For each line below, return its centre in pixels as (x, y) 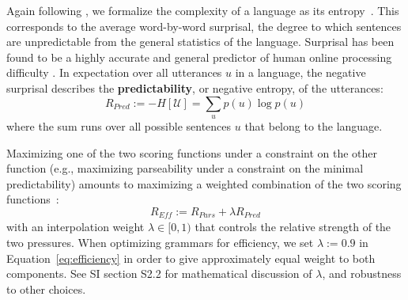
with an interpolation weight (76, 227)
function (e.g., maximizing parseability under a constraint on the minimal (185, 168)
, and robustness (362, 273)
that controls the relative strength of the (293, 227)
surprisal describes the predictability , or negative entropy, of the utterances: (195, 87)
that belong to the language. (314, 125)
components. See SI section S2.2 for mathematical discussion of (159, 273)
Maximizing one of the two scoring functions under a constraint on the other (192, 152)
